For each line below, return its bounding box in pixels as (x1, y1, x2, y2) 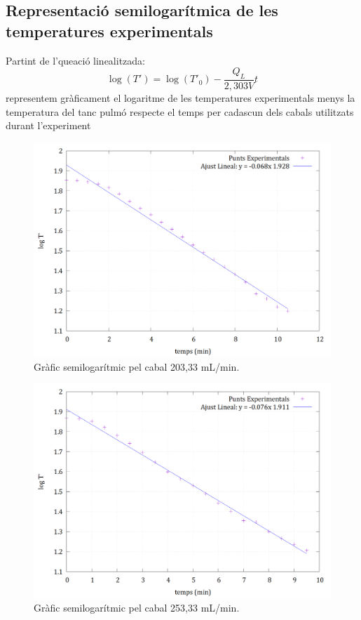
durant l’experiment (6, 118, 91, 133)
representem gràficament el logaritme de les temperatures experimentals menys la (6, 91, 355, 105)
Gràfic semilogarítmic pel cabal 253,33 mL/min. (34, 600, 240, 614)
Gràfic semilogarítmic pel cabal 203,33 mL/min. (34, 359, 240, 374)
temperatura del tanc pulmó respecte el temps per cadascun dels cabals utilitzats (6, 104, 354, 119)
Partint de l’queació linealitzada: (6, 53, 145, 67)
